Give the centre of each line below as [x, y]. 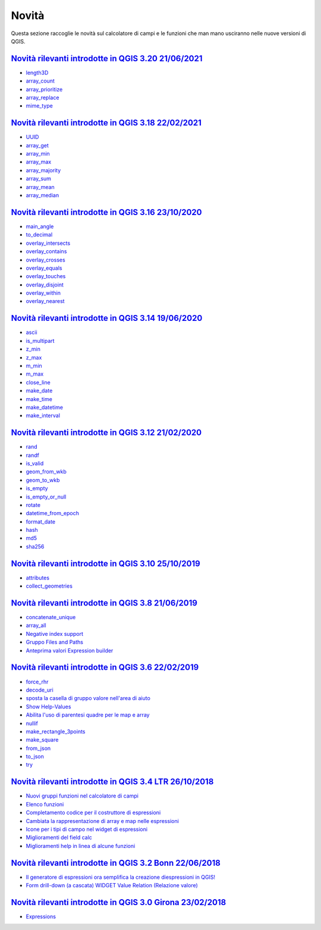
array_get [37, 145]
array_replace [43, 97]
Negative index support [54, 633]
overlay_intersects [48, 243]
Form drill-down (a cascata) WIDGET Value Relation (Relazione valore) [112, 885]
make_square [42, 740]
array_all [36, 625]
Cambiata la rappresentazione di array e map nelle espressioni [103, 821]
